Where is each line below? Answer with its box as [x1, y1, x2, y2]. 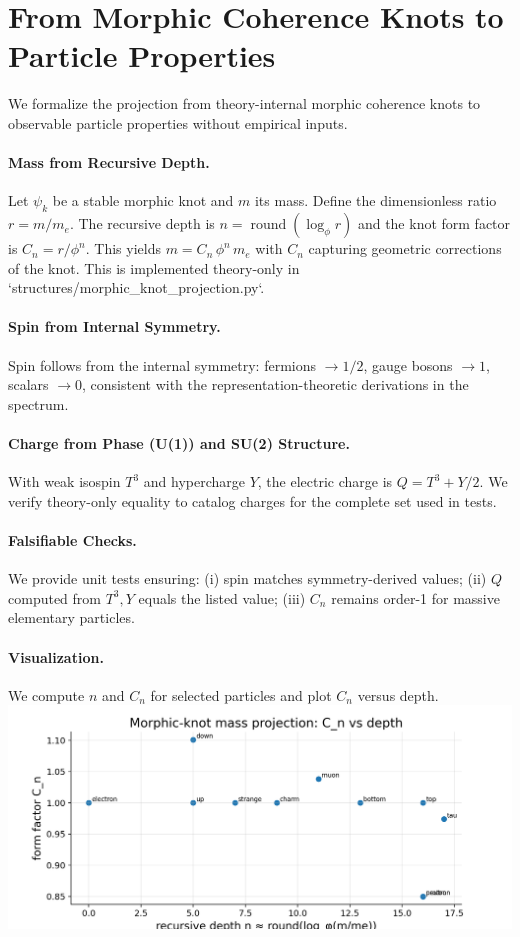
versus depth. [357, 684, 439, 705]
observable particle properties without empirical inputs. [8, 112, 348, 133]
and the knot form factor [357, 213, 511, 234]
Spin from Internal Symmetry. [8, 316, 221, 337]
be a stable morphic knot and [52, 190, 234, 211]
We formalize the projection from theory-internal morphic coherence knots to [8, 93, 481, 114]
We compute [8, 684, 85, 705]
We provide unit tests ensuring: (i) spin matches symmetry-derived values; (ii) [8, 568, 487, 589]
